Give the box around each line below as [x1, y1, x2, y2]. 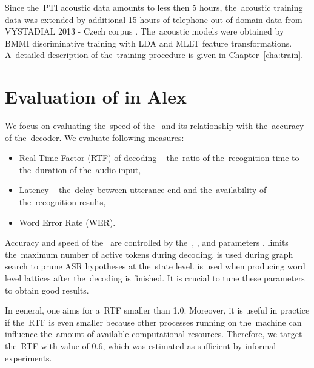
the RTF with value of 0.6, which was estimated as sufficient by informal [5, 340, 276, 352]
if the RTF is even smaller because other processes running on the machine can [5, 315, 302, 328]
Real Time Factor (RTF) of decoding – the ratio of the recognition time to [19, 151, 299, 164]
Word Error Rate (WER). [19, 215, 116, 228]
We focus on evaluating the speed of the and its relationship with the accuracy [5, 119, 304, 132]
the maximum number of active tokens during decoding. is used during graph [5, 248, 293, 260]
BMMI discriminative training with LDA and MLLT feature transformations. [5, 36, 292, 49]
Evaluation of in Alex [5, 84, 187, 109]
